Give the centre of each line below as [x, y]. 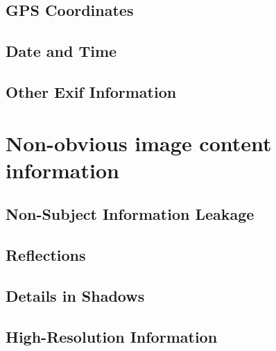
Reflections [46, 255]
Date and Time [61, 51]
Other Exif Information [91, 91]
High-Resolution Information [112, 336]
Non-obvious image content [139, 143]
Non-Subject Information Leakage [130, 214]
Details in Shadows [75, 295]
